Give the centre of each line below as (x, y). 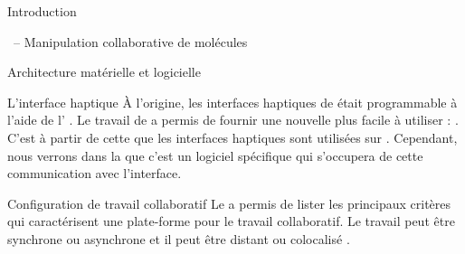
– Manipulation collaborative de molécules (130, 41)
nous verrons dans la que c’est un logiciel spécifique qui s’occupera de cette (215, 155)
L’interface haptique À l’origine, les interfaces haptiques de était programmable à (232, 102)
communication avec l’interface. (95, 173)
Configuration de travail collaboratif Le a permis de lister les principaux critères (229, 203)
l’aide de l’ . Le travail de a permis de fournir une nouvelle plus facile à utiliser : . (233, 120)
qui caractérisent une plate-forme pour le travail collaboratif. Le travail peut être (231, 221)
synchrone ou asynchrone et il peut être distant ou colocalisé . (179, 238)
